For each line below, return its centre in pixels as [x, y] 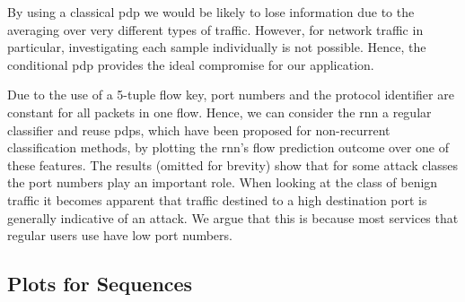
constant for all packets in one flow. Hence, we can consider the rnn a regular [219, 112]
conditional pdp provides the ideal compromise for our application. [191, 64]
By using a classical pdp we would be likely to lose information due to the [211, 12]
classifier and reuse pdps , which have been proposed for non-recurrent [199, 129]
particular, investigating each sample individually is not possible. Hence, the [217, 47]
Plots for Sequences [100, 284]
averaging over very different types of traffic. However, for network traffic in [215, 29]
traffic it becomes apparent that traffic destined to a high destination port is [217, 199]
